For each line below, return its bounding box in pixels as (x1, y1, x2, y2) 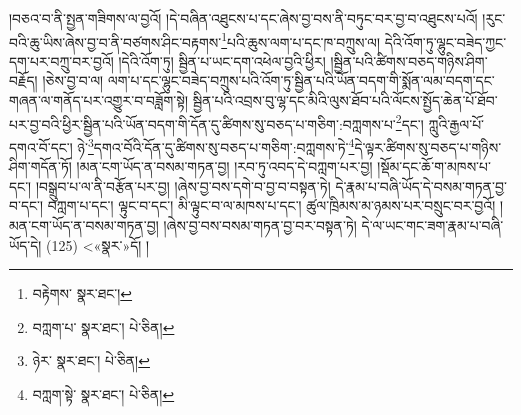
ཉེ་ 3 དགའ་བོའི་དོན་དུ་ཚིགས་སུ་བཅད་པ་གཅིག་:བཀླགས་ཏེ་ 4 (77, 133, 355, 157)
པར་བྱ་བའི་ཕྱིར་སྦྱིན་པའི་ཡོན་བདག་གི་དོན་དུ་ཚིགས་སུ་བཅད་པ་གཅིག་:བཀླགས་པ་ (9, 113, 396, 134)
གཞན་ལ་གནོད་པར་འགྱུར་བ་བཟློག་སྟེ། (9, 90, 189, 111)
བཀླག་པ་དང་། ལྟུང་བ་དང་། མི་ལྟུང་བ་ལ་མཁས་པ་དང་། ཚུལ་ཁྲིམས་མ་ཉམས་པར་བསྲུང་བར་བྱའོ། (47, 195, 496, 216)
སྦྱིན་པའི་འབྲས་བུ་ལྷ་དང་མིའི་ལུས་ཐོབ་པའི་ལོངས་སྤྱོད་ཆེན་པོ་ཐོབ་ (192, 90, 498, 111)
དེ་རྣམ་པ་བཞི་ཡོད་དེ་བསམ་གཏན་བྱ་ (335, 175, 507, 196)
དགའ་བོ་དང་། (9, 136, 73, 157)
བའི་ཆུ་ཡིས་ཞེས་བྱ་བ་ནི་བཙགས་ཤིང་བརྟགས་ (9, 31, 222, 52)
